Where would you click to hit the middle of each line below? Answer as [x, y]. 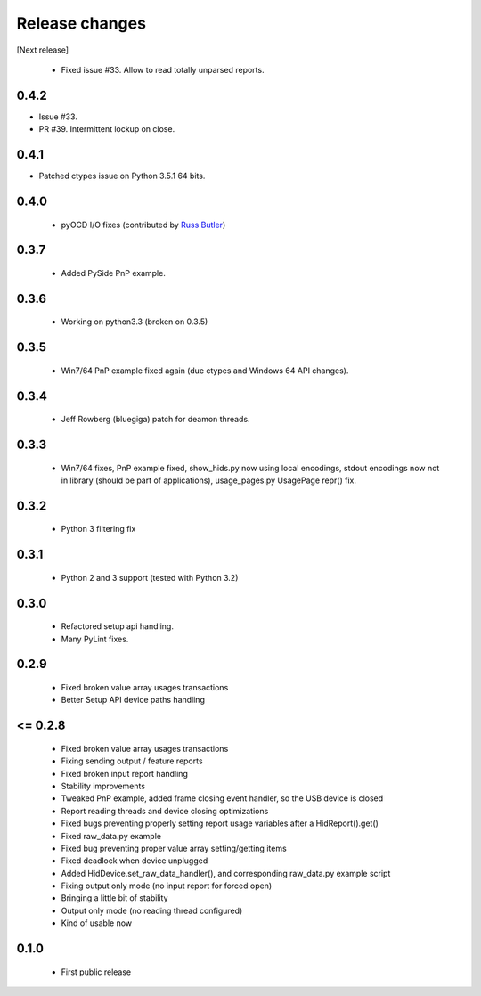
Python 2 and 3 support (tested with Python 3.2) [150, 577]
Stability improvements [103, 786]
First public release [96, 972]
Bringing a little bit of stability [114, 898]
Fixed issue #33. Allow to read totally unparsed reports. [163, 69]
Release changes [82, 23]
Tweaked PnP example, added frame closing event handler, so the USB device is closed [222, 798]
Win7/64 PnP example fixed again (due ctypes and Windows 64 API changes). [205, 371]
